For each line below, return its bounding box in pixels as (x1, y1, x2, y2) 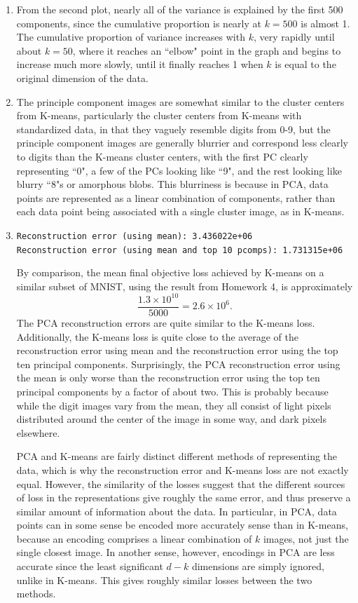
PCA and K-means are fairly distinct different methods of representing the (16, 449, 338, 463)
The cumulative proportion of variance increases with (16, 29, 245, 44)
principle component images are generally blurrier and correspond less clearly (16, 135, 348, 150)
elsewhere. (16, 425, 60, 440)
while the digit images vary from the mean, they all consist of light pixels (16, 398, 331, 412)
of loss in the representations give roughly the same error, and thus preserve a (16, 490, 351, 505)
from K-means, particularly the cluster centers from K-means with (16, 108, 302, 123)
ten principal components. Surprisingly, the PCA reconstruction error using (16, 356, 340, 371)
